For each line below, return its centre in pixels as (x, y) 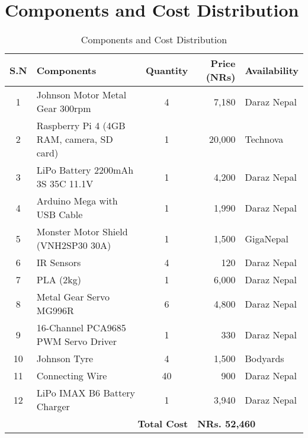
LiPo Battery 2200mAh (85, 170)
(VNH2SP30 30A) (74, 245)
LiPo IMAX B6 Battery (86, 393)
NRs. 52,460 (227, 424)
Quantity (167, 70)
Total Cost (163, 424)
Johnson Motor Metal (81, 95)
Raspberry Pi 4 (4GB (81, 126)
